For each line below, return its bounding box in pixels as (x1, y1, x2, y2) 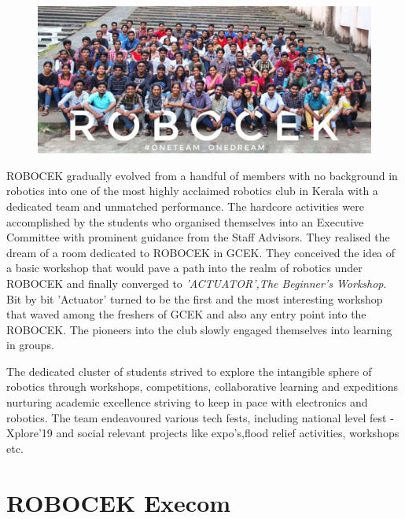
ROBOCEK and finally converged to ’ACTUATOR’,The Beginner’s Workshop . (6, 274, 387, 291)
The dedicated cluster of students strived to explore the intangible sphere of (6, 363, 372, 379)
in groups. (6, 337, 54, 353)
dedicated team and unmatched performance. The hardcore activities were (6, 197, 364, 214)
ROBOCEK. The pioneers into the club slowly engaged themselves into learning (6, 321, 392, 337)
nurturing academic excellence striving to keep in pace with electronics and (6, 394, 368, 410)
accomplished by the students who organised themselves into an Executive (6, 213, 364, 230)
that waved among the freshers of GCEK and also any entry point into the (6, 306, 366, 322)
